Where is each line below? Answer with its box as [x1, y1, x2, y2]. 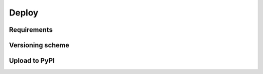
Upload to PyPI [9, 57, 55, 65]
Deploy [9, 7, 38, 18]
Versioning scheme [9, 41, 70, 49]
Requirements [9, 26, 53, 34]
